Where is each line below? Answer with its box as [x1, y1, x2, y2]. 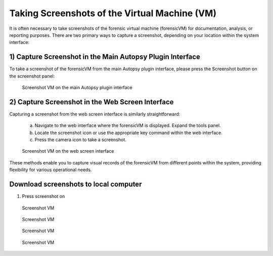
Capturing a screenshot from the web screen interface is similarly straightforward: [9, 111, 180, 117]
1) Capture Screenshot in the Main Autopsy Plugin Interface [9, 53, 201, 61]
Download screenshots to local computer [9, 180, 142, 189]
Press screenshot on [22, 193, 65, 199]
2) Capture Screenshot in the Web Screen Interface [9, 98, 174, 106]
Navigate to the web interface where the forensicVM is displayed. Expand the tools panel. [34, 122, 221, 129]
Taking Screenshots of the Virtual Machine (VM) [9, 8, 217, 19]
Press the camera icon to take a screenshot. [34, 137, 126, 143]
